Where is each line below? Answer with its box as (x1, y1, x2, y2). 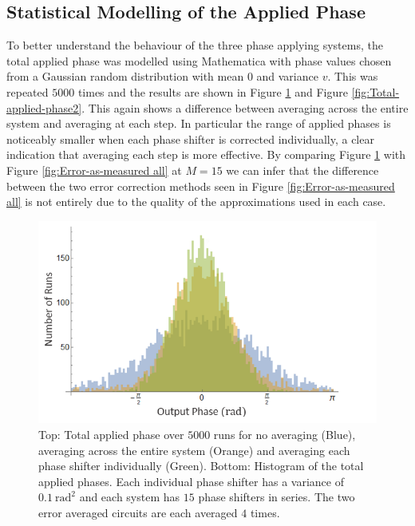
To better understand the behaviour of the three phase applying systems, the (6, 37, 383, 53)
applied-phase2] (6, 99, 82, 116)
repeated (6, 83, 49, 100)
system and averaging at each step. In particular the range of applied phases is (6, 115, 391, 132)
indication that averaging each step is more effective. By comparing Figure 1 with (6, 146, 406, 163)
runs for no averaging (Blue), (213, 425, 356, 442)
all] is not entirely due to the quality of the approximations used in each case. (6, 193, 386, 210)
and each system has (79, 488, 180, 505)
